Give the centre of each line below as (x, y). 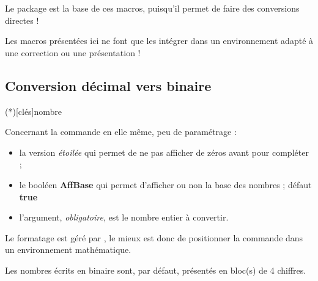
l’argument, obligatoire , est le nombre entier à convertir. (124, 217)
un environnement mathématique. (68, 250)
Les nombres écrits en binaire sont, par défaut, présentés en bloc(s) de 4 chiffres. (156, 270)
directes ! (22, 20)
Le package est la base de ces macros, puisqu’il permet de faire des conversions (152, 8)
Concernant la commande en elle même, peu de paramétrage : (121, 132)
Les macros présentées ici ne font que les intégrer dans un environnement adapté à (159, 41)
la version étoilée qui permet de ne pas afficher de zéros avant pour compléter (164, 152)
